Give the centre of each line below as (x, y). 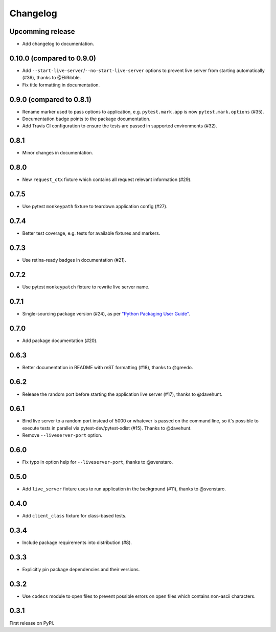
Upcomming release (42, 31)
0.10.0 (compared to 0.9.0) (53, 58)
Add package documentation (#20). (60, 341)
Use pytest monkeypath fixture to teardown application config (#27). (95, 207)
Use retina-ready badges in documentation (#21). (74, 260)
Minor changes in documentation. (58, 153)
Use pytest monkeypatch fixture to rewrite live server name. (86, 287)
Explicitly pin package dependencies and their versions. (81, 569)
